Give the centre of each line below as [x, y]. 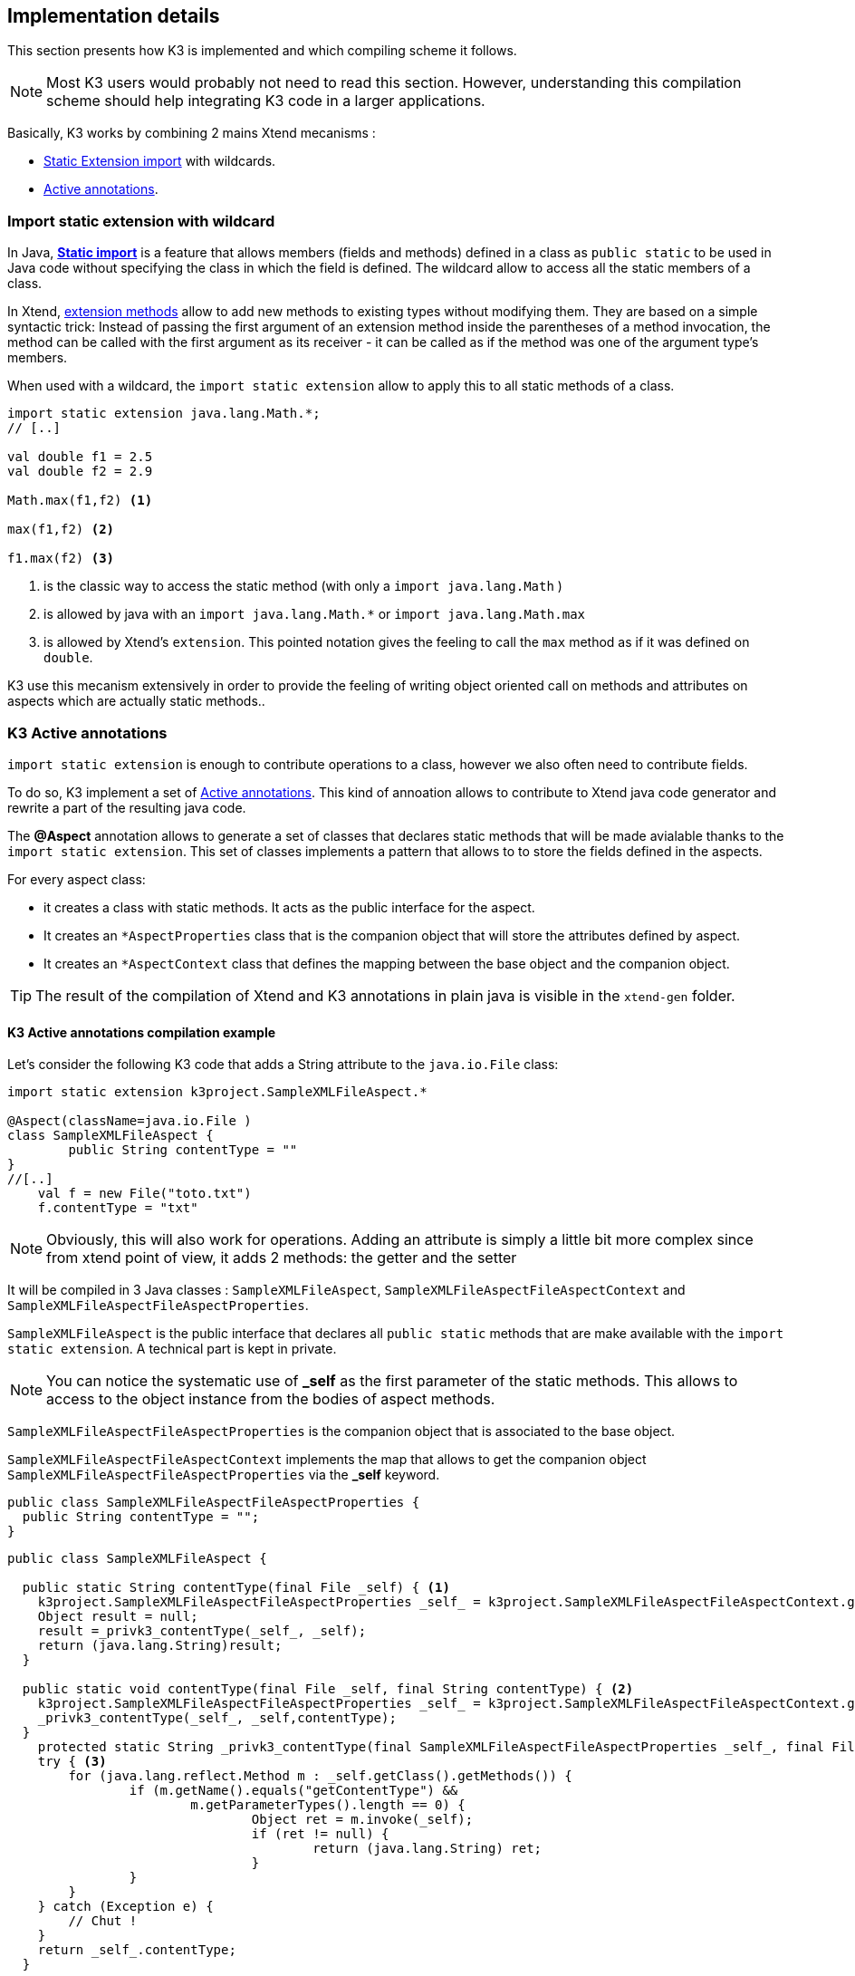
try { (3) [72, 1762]
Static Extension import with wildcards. [160, 161]
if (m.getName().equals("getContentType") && [293, 1791]
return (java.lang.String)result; [160, 1646]
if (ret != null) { [320, 1834]
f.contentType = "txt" [118, 1208]
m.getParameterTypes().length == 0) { [328, 1805]
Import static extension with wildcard [141, 221]
